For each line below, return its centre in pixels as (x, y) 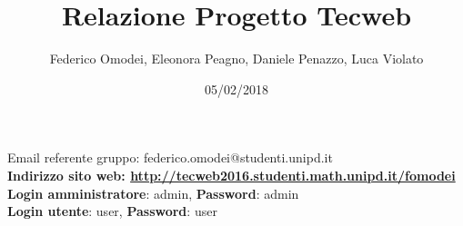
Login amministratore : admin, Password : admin (153, 193)
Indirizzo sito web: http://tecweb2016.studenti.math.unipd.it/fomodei (231, 175)
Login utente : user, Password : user (112, 211)
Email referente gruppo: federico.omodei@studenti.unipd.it (170, 157)
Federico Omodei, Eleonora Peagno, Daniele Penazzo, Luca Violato (237, 59)
